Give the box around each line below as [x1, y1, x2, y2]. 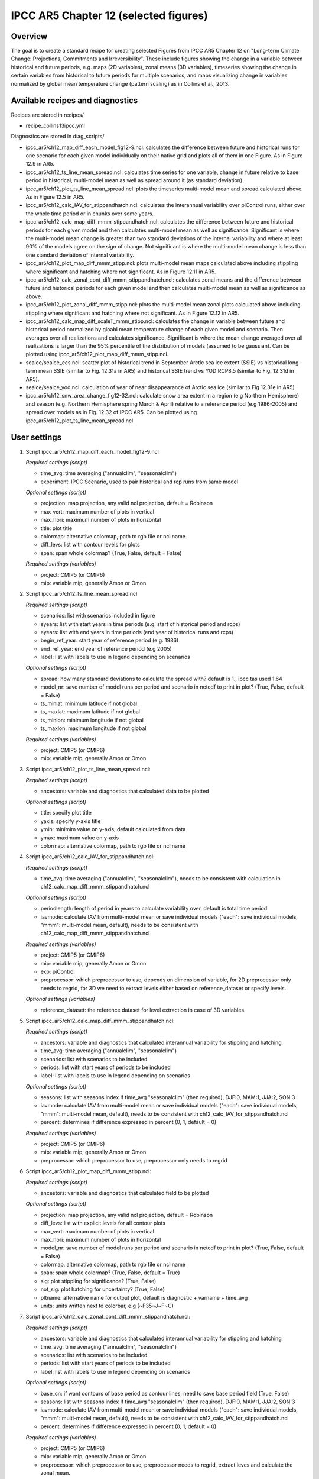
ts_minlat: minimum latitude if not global [40, 700, 138, 707]
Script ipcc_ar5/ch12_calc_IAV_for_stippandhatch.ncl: [25, 853, 155, 860]
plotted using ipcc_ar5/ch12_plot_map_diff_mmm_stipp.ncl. [25, 351, 169, 358]
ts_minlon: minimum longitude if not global [40, 716, 144, 724]
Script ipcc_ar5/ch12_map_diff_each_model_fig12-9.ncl [25, 448, 159, 455]
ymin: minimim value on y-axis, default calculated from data [40, 826, 186, 833]
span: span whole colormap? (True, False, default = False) [40, 549, 183, 556]
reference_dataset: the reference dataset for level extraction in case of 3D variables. [40, 1006, 246, 1013]
